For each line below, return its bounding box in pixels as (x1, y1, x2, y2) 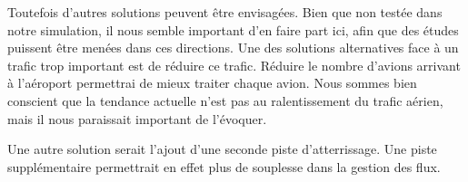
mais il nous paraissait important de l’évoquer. (7, 109, 267, 128)
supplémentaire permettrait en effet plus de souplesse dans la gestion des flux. (7, 157, 441, 176)
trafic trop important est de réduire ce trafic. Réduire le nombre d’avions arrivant (7, 55, 461, 74)
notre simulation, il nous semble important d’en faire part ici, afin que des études (7, 20, 459, 39)
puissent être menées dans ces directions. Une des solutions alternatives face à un (7, 38, 459, 57)
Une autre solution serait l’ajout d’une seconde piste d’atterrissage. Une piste (7, 139, 437, 158)
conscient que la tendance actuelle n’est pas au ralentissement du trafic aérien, (7, 91, 443, 110)
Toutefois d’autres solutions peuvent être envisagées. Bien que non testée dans (7, 3, 443, 21)
